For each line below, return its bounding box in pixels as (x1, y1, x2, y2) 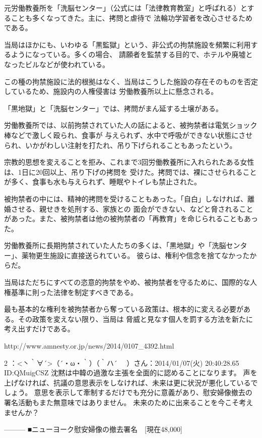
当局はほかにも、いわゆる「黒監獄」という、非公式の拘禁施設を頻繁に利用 (4, 39, 251, 50)
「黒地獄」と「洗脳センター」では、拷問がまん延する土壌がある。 (4, 103, 223, 113)
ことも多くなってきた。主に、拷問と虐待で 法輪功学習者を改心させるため (11, 12, 253, 23)
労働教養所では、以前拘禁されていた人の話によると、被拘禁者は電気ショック (4, 120, 257, 130)
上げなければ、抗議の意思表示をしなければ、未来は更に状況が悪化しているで (4, 377, 258, 387)
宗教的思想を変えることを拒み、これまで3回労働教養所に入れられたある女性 (4, 157, 254, 167)
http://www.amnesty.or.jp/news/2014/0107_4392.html (4, 340, 174, 351)
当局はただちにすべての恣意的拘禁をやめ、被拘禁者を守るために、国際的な (4, 277, 250, 287)
